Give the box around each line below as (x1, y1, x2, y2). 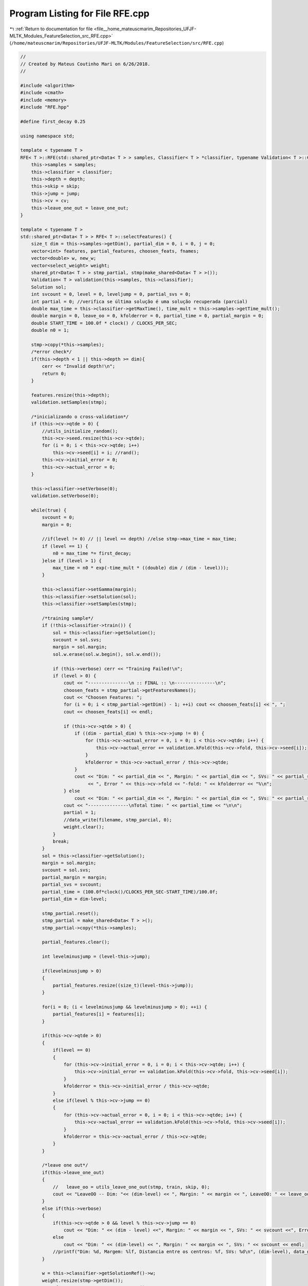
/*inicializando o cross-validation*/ (31, 414, 129, 419)
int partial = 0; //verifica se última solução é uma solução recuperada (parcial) (31, 298, 248, 305)
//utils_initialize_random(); (42, 428, 118, 434)
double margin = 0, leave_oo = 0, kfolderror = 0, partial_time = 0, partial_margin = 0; (31, 313, 264, 319)
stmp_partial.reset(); (42, 910, 100, 916)
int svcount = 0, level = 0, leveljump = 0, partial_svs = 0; (31, 291, 191, 297)
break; (52, 838, 69, 844)
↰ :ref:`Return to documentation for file (9, 26, 93, 32)
